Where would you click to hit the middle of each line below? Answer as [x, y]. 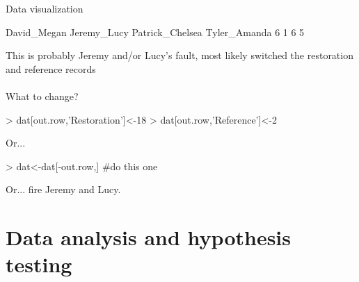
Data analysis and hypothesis [149, 237]
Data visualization [45, 8]
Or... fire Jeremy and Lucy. [63, 189]
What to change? [42, 96]
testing [39, 264]
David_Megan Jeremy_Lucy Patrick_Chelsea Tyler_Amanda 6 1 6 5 [155, 32]
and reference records [51, 68]
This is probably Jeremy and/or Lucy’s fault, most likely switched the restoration [179, 55]
